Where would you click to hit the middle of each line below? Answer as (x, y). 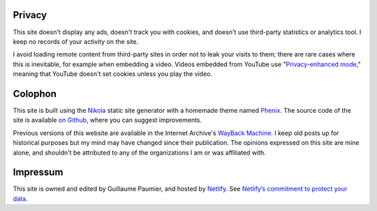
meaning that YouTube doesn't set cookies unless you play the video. (113, 74)
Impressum (38, 172)
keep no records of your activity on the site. (76, 41)
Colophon (35, 94)
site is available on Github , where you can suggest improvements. (108, 120)
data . (20, 198)
